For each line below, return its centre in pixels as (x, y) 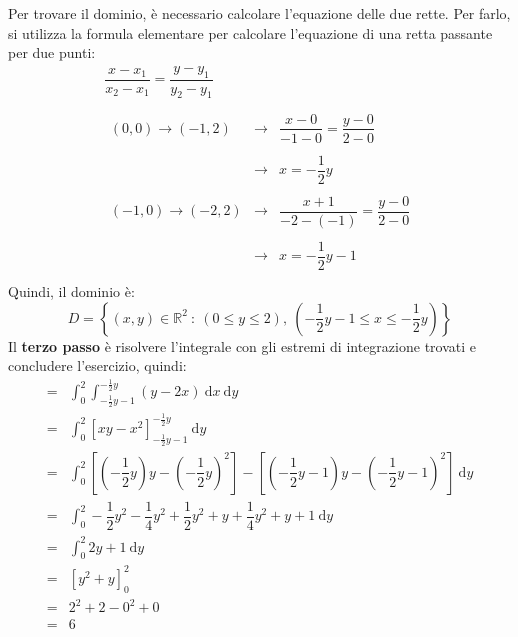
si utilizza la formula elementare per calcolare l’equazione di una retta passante (250, 32)
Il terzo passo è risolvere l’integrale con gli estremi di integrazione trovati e (242, 345)
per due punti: (52, 52)
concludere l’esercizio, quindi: (97, 365)
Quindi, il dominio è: (71, 291)
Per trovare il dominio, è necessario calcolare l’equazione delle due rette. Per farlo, (259, 13)
